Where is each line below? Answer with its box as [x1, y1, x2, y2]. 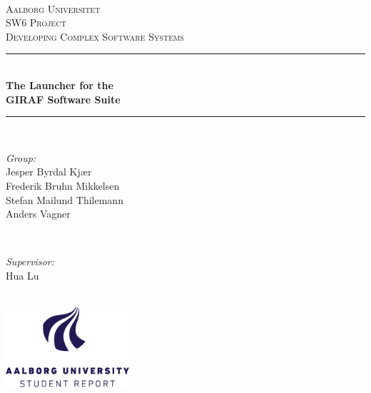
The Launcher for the [6, 77, 113, 92]
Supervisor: [6, 254, 54, 269]
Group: [6, 150, 36, 165]
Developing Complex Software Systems [6, 29, 184, 44]
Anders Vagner [6, 206, 71, 221]
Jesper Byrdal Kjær [6, 164, 92, 179]
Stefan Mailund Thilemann [6, 192, 123, 207]
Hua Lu [6, 267, 39, 282]
